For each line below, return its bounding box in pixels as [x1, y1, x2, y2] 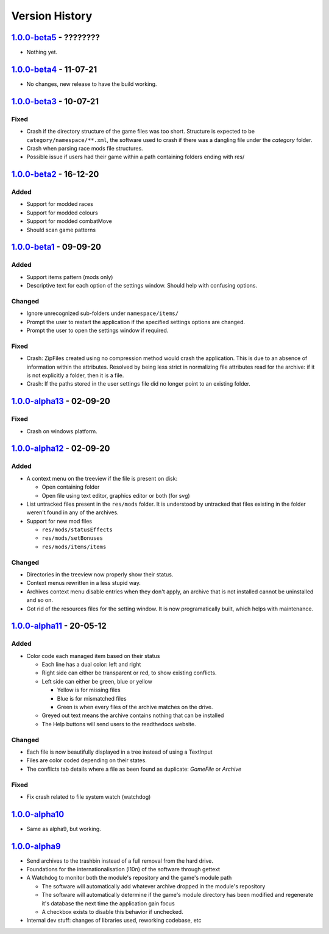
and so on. [26, 596, 54, 604]
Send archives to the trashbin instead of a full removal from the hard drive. [26, 857, 213, 865]
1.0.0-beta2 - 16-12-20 [11, 169, 99, 180]
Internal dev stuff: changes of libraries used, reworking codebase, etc [26, 917, 202, 924]
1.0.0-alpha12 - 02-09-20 [11, 444, 110, 454]
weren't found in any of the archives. [26, 509, 119, 516]
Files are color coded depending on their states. [26, 757, 147, 764]
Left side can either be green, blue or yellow [41, 678, 152, 685]
